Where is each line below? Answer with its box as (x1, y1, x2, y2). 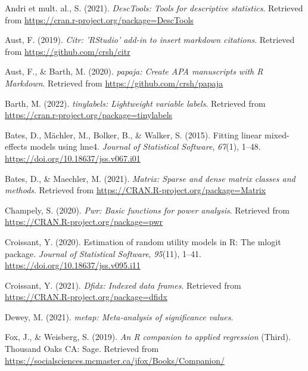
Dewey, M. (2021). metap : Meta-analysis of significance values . (5, 310, 234, 323)
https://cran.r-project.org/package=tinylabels (5, 109, 173, 121)
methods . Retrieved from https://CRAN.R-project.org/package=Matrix (5, 184, 266, 196)
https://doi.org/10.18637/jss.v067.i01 (5, 152, 141, 164)
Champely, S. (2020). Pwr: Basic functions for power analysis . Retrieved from (5, 203, 290, 216)
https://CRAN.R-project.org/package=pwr (5, 215, 163, 228)
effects (5, 140, 27, 153)
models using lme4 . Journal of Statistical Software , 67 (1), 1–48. (30, 140, 261, 153)
